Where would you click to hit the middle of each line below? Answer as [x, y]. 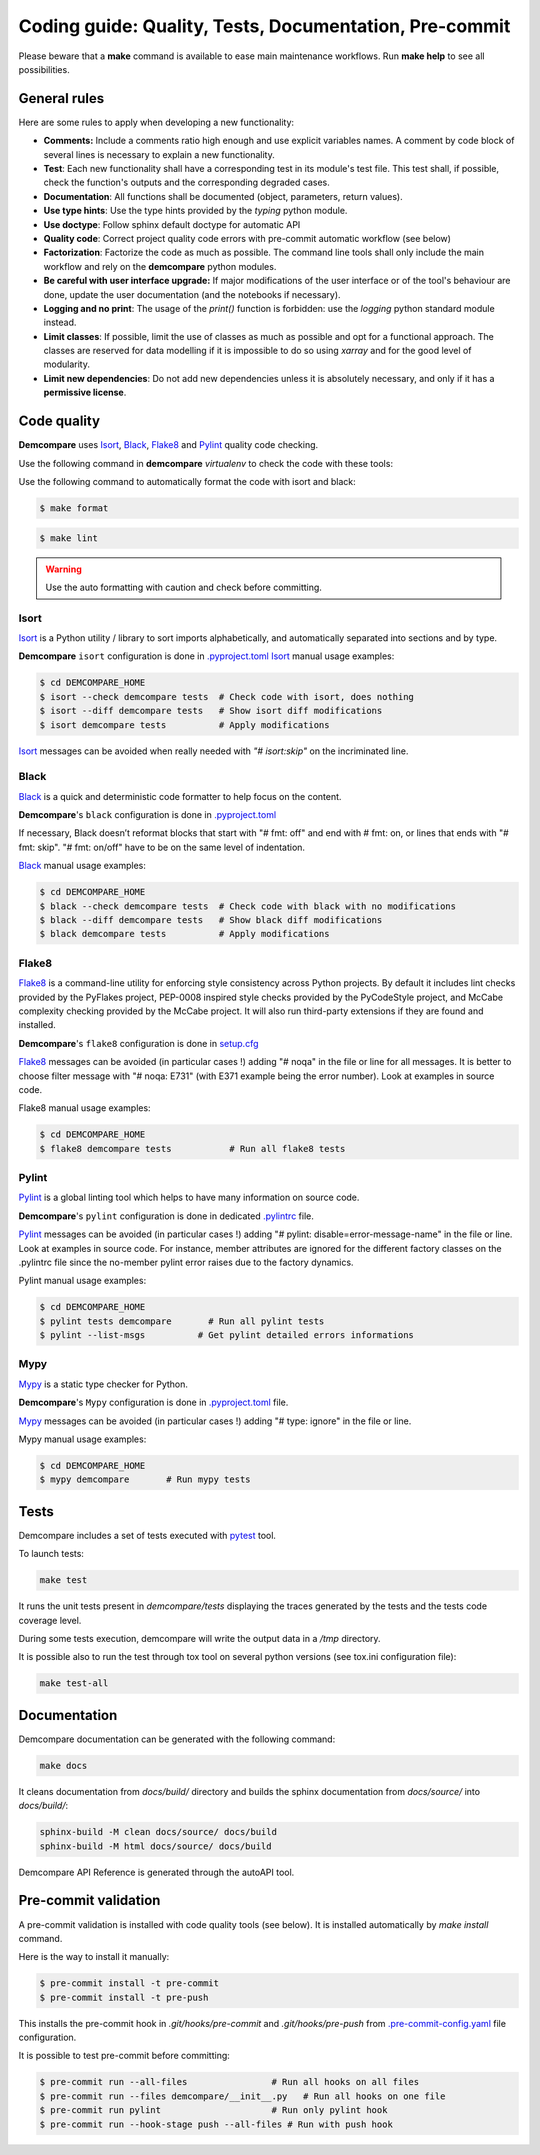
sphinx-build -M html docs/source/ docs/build [155, 1846]
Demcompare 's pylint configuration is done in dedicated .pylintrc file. [166, 1216]
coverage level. [50, 1620]
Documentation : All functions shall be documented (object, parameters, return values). [223, 196]
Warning [63, 569]
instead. [60, 322]
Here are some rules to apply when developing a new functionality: [156, 122]
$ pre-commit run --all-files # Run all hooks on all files [229, 2082]
